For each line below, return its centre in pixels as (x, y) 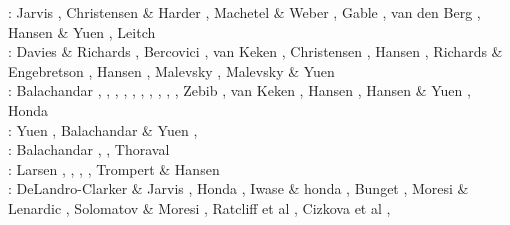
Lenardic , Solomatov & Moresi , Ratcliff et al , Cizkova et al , (199, 207)
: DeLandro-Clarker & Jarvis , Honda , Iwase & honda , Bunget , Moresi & (238, 188)
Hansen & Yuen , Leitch (82, 31)
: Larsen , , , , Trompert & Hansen (114, 168)
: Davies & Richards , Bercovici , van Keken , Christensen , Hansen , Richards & (255, 51)
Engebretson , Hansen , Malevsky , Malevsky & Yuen (171, 70)
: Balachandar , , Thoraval (89, 149)
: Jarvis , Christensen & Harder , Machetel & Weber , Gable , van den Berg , (244, 12)
